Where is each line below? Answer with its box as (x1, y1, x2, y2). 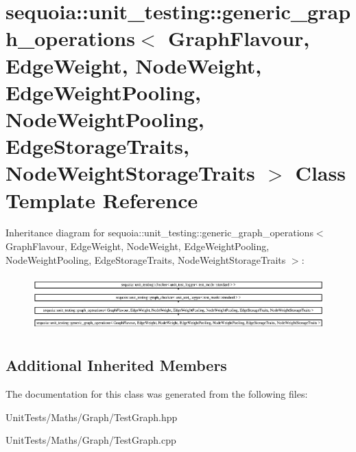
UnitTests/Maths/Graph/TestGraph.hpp (5, 409, 178, 424)
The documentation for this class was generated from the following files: (5, 387, 308, 401)
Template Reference (5, 185, 198, 214)
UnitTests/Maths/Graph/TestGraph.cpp (5, 433, 176, 447)
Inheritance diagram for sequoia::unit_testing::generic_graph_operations (5, 225, 313, 240)
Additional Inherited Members (5, 354, 227, 376)
